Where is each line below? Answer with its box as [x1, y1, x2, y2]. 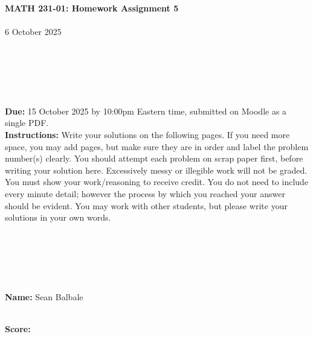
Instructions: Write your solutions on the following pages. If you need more [5, 128, 290, 140]
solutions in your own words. [5, 211, 111, 224]
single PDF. [5, 116, 49, 129]
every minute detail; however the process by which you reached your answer [5, 187, 285, 200]
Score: [5, 322, 31, 335]
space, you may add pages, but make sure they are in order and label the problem [5, 140, 309, 153]
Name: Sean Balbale [5, 290, 83, 303]
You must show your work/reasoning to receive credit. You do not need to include [5, 175, 309, 188]
